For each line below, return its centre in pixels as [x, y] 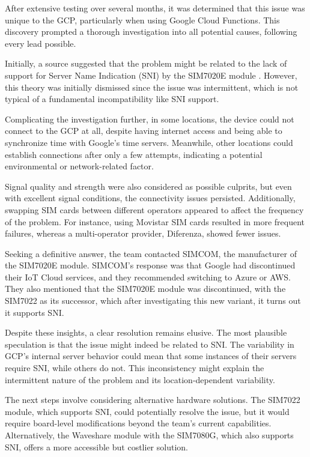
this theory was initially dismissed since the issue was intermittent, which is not [152, 87]
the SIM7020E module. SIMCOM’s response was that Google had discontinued [150, 265]
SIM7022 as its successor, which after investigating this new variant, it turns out [153, 301]
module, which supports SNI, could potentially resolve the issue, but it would [147, 411]
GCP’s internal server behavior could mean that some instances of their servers [151, 356]
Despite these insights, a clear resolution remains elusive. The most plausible [146, 332]
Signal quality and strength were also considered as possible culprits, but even [148, 186]
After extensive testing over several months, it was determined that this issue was [155, 8]
